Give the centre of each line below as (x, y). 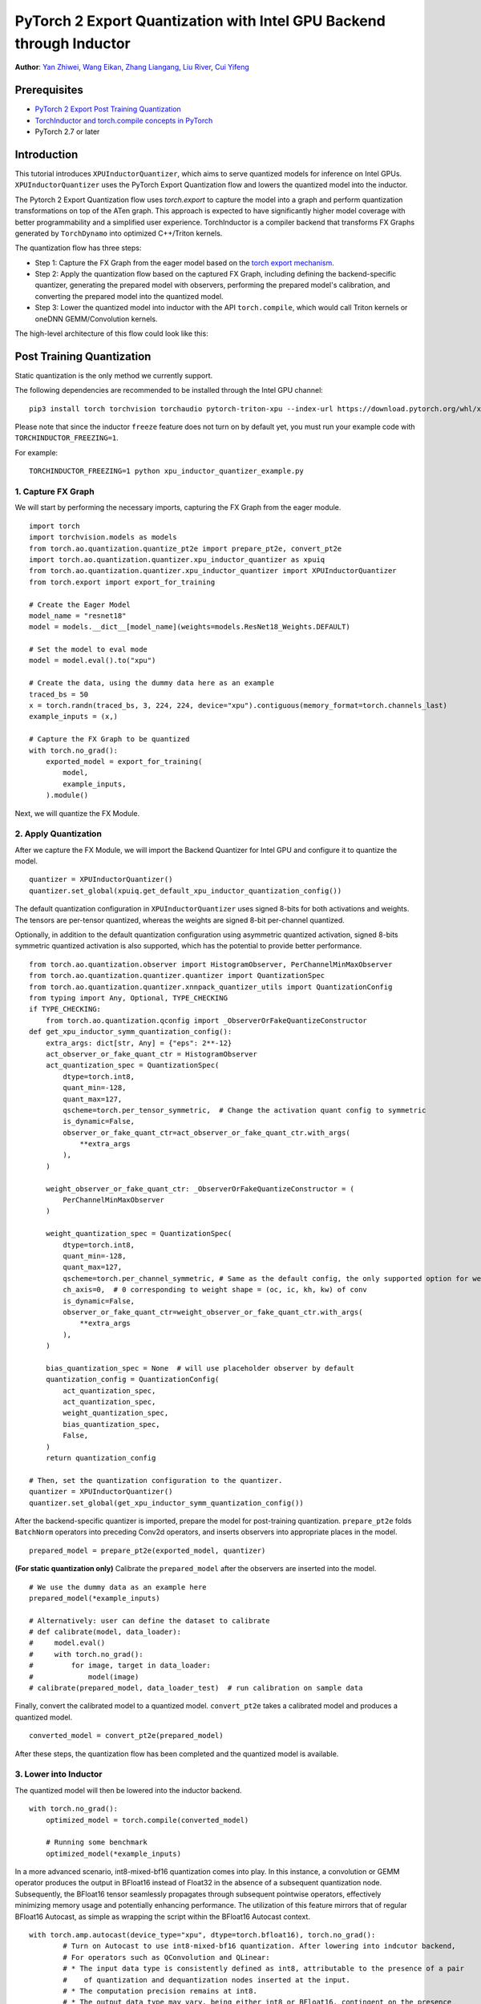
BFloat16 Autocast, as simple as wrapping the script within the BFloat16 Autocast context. (162, 1917)
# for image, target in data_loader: (120, 1666)
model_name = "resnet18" (78, 616)
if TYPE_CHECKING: (65, 1009)
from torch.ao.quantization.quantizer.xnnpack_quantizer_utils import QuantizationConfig (211, 987)
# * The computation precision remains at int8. (160, 1991)
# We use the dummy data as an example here (118, 1587)
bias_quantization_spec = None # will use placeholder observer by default (200, 1368)
